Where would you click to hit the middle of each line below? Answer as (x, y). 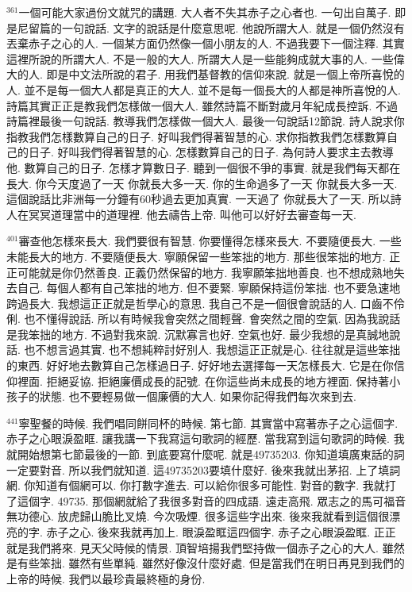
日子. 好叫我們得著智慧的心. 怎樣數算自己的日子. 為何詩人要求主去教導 (211, 152)
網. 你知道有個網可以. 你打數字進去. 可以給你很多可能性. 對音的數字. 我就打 (201, 485)
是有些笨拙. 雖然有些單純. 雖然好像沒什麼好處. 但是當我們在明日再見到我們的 (206, 563)
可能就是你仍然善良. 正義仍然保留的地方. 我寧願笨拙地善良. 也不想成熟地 (205, 272)
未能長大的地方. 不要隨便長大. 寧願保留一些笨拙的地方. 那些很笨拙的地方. (196, 256)
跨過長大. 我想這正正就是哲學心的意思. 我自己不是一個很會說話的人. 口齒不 (200, 303)
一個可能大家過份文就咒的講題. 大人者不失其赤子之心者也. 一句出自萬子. (205, 12)
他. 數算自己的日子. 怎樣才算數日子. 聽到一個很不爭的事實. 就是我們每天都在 (204, 167)
